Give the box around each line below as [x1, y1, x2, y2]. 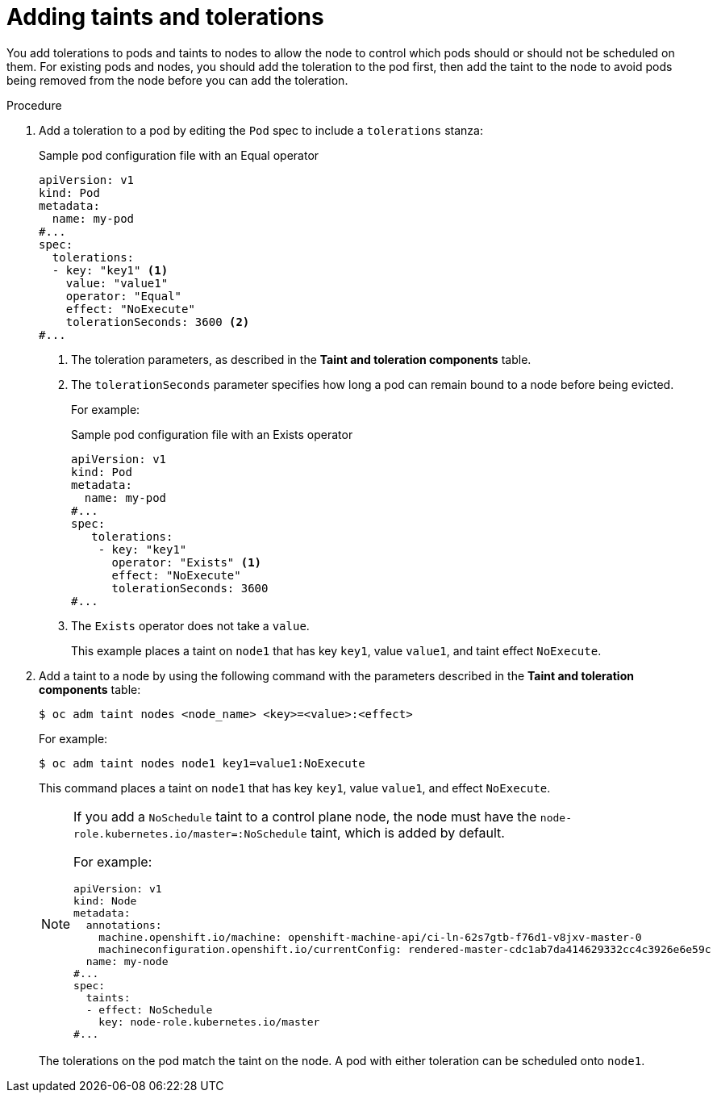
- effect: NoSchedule [85, 1003, 213, 1016]
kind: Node [73, 894, 137, 907]
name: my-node [85, 955, 169, 967]
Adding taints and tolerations [6, 3, 324, 31]
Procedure [6, 98, 62, 112]
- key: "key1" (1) [52, 263, 169, 277]
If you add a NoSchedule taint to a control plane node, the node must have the [73, 808, 537, 825]
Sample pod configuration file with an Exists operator [71, 427, 353, 441]
